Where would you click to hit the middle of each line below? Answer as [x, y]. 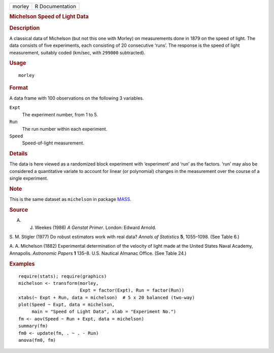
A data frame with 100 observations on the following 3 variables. [77, 98]
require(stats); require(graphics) [63, 276]
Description [25, 28]
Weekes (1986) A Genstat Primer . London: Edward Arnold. [96, 227]
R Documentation [55, 6]
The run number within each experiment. [65, 129]
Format [19, 87]
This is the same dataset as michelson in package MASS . [71, 199]
